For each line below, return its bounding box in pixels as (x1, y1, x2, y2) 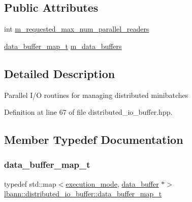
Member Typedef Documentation (4, 132, 183, 147)
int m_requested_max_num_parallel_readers (4, 23, 149, 34)
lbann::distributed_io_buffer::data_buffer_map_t (4, 188, 162, 199)
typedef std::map (4, 178, 56, 189)
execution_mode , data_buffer (66, 178, 159, 189)
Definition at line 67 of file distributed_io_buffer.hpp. (4, 107, 173, 117)
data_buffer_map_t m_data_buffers (4, 40, 122, 51)
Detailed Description (4, 65, 115, 81)
